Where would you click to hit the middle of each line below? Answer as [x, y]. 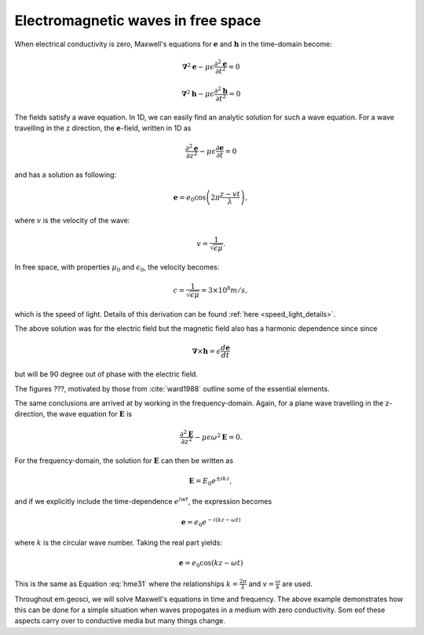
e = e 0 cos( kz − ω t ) [211, 564]
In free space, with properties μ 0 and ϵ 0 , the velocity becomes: [117, 268]
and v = [261, 584]
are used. [298, 584]
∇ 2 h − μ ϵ [198, 93]
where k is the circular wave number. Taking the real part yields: [119, 543]
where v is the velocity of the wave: [72, 220]
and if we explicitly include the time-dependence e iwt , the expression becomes [143, 501]
